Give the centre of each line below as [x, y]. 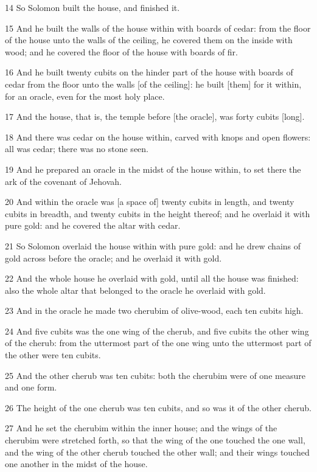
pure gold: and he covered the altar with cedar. [93, 225]
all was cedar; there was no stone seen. [77, 149]
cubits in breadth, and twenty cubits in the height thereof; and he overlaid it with [158, 213]
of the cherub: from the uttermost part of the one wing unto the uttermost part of [158, 343]
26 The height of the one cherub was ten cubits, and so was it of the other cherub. [158, 407]
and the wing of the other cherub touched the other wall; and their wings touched [157, 452]
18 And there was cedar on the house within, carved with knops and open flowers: [158, 137]
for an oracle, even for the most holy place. [85, 96]
